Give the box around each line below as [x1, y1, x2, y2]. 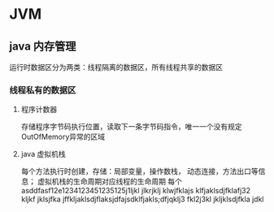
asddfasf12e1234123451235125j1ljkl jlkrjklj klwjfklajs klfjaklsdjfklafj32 [20, 186, 251, 196]
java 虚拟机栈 [20, 149, 66, 159]
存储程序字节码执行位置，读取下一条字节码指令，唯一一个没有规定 [20, 122, 242, 132]
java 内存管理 [9, 39, 76, 53]
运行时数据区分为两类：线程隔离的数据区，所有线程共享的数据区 [9, 63, 223, 71]
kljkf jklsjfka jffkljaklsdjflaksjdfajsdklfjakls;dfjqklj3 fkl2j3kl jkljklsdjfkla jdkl [20, 194, 264, 204]
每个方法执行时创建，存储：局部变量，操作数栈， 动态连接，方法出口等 [20, 167, 259, 176]
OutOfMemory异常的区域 [20, 132, 106, 142]
